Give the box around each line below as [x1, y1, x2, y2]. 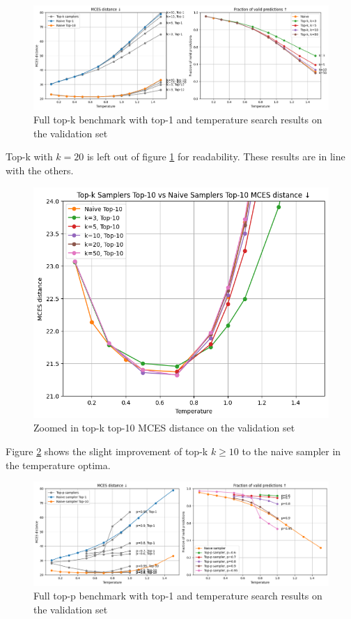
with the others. [6, 162, 74, 177]
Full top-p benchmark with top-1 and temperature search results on [33, 588, 322, 603]
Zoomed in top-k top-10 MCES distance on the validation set [33, 420, 295, 435]
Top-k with [6, 149, 53, 164]
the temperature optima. [6, 457, 111, 472]
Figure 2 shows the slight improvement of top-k [6, 444, 208, 459]
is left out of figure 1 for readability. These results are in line [86, 149, 345, 164]
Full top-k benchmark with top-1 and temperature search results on [33, 112, 322, 127]
